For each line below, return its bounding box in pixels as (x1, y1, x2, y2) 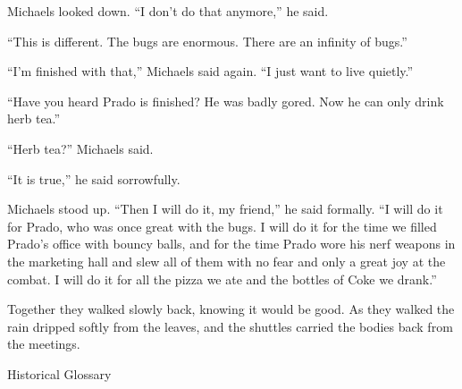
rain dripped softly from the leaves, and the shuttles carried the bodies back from (7, 317, 453, 335)
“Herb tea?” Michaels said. (7, 139, 154, 157)
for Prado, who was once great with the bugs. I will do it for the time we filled (7, 216, 437, 235)
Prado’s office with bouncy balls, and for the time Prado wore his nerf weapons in (7, 234, 456, 253)
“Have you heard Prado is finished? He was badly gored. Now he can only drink (7, 91, 444, 110)
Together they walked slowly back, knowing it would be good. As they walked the (7, 300, 455, 318)
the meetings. (7, 334, 80, 353)
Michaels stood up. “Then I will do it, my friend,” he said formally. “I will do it (7, 199, 443, 218)
